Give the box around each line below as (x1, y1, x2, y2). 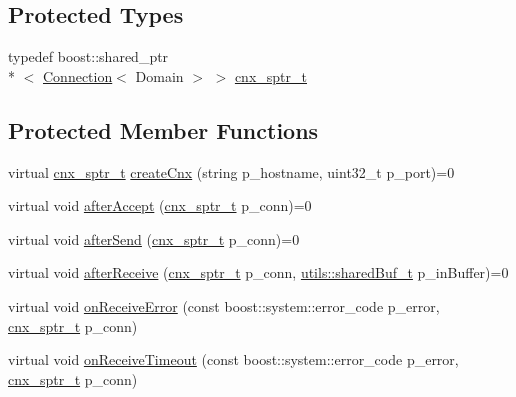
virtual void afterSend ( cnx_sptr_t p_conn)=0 (8, 228, 300, 249)
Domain (135, 65, 184, 86)
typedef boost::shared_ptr (8, 46, 169, 67)
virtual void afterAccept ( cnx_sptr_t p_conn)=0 (8, 195, 312, 216)
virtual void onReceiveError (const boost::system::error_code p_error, (8, 295, 440, 316)
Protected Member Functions (8, 114, 319, 145)
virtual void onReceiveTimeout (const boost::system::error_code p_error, (8, 349, 459, 370)
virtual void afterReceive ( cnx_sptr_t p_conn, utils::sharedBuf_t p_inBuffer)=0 (8, 262, 509, 283)
